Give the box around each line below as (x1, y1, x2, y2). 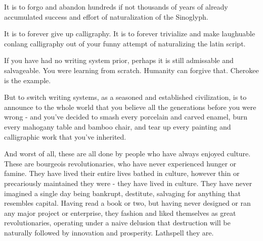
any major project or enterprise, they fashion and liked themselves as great (4, 207, 236, 218)
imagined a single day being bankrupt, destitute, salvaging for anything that (4, 188, 241, 198)
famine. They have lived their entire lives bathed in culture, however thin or (4, 168, 240, 178)
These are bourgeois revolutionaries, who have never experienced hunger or (4, 158, 237, 168)
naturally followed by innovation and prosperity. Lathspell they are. (4, 227, 214, 237)
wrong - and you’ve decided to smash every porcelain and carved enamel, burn (4, 111, 248, 122)
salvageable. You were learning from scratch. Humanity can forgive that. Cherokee (4, 65, 259, 75)
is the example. (4, 75, 51, 85)
